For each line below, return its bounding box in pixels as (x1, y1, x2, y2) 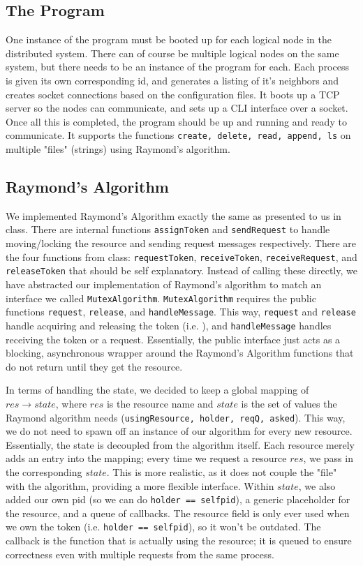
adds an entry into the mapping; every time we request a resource (6, 451, 287, 466)
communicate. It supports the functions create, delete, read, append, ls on (6, 128, 351, 142)
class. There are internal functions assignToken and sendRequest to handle (6, 222, 330, 237)
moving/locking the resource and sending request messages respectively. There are (6, 236, 356, 251)
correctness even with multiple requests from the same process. (6, 546, 274, 561)
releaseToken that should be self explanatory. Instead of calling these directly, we (6, 263, 357, 278)
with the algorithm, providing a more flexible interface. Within (6, 478, 274, 493)
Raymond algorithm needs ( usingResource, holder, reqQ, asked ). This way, (6, 410, 346, 424)
